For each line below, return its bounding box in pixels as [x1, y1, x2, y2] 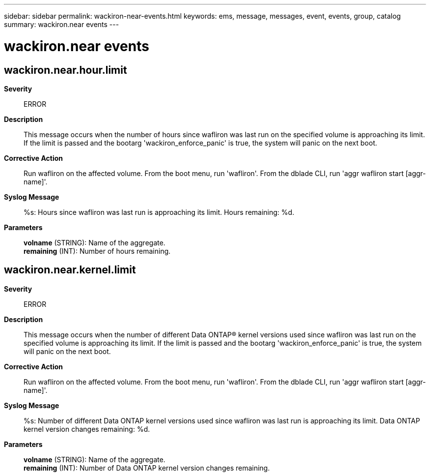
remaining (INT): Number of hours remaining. [24, 246, 171, 255]
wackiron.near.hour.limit [4, 63, 127, 76]
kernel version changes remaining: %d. [24, 424, 150, 433]
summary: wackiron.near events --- [4, 20, 119, 29]
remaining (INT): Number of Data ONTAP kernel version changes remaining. [24, 463, 270, 472]
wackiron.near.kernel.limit [4, 264, 136, 276]
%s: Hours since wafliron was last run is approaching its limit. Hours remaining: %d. [24, 208, 295, 216]
